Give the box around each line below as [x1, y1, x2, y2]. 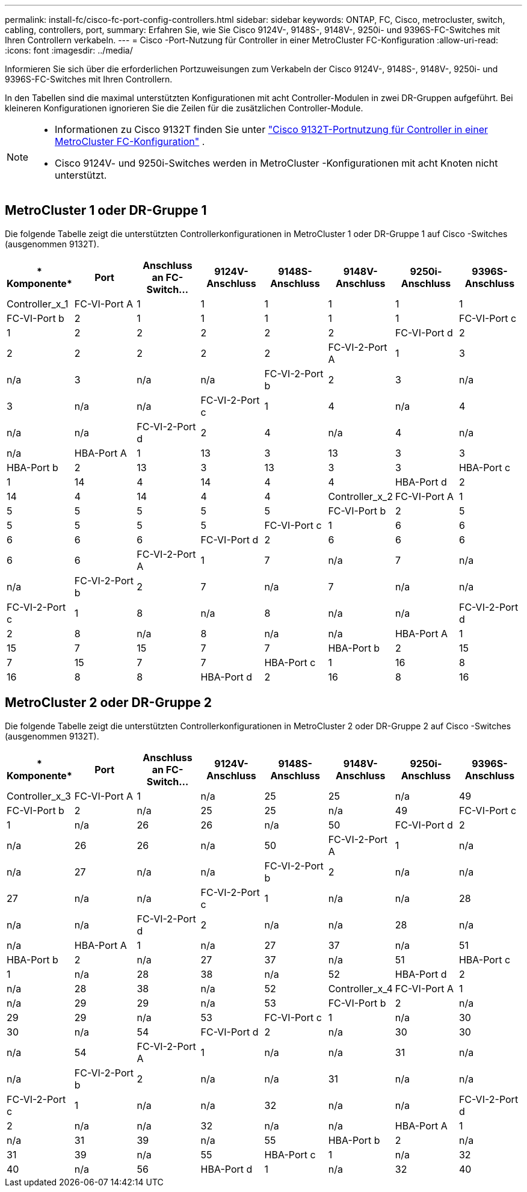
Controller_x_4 [328, 982, 393, 995]
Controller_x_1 [7, 297, 69, 310]
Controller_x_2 [328, 490, 393, 502]
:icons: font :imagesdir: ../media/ [5, 45, 133, 55]
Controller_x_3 [7, 789, 71, 802]
